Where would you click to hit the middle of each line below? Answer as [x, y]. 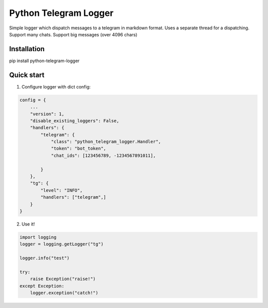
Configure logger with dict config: [56, 86]
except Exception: [42, 286]
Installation [27, 49]
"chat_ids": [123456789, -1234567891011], [103, 155]
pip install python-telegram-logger [44, 61]
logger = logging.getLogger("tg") [62, 244]
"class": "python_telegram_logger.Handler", [106, 142]
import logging [38, 237]
